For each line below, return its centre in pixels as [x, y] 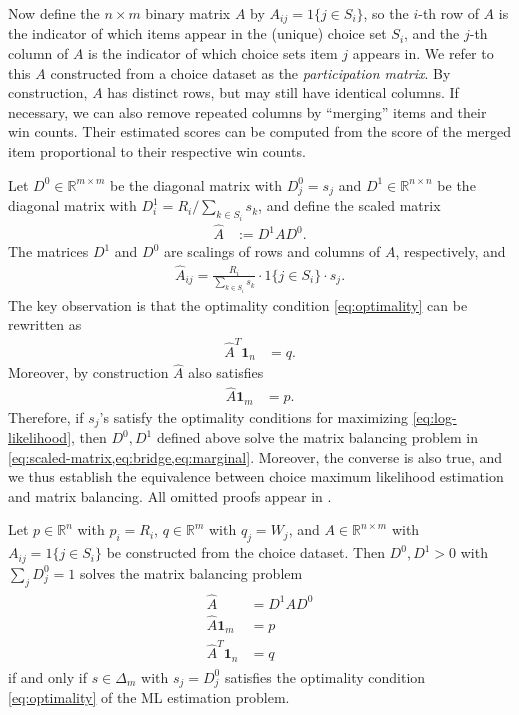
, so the [386, 13]
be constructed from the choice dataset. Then [245, 552]
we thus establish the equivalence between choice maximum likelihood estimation [256, 476]
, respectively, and [450, 251]
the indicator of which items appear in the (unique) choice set [197, 33]
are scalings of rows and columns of [272, 251]
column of [38, 53]
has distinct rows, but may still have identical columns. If [283, 92]
